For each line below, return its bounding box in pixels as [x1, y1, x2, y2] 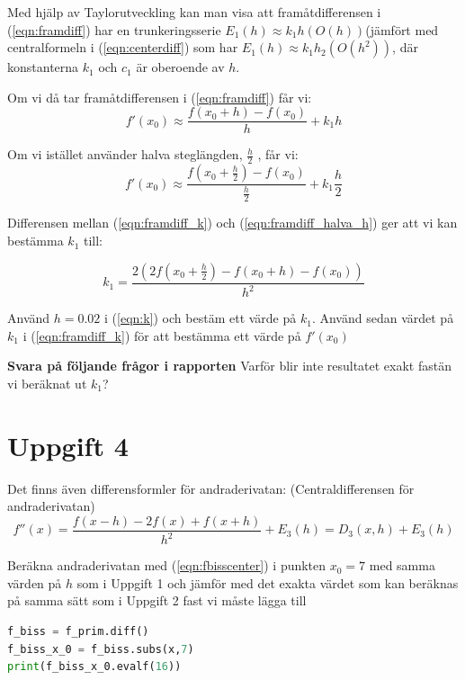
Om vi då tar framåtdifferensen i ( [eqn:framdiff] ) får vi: [7, 87, 312, 106]
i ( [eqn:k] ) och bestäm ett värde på [104, 309, 297, 327]
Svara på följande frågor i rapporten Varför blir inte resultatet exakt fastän [7, 356, 452, 375]
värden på [7, 573, 62, 592]
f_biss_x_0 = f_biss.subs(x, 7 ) [7, 642, 194, 656]
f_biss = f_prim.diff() [7, 624, 149, 638]
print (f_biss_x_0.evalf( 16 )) [7, 660, 182, 674]
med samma [369, 556, 435, 575]
